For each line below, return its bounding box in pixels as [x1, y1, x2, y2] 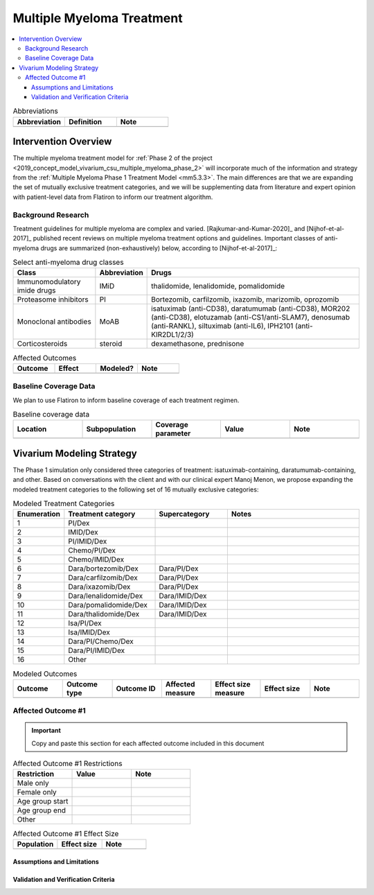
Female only [17, 788, 57, 797]
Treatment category [68, 510, 136, 519]
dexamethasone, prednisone [151, 339, 244, 349]
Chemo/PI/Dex [68, 546, 116, 555]
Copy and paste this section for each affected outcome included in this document [31, 739, 265, 747]
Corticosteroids [17, 339, 68, 349]
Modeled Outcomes [12, 669, 78, 679]
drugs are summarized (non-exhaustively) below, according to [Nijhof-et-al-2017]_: [40, 243, 278, 252]
